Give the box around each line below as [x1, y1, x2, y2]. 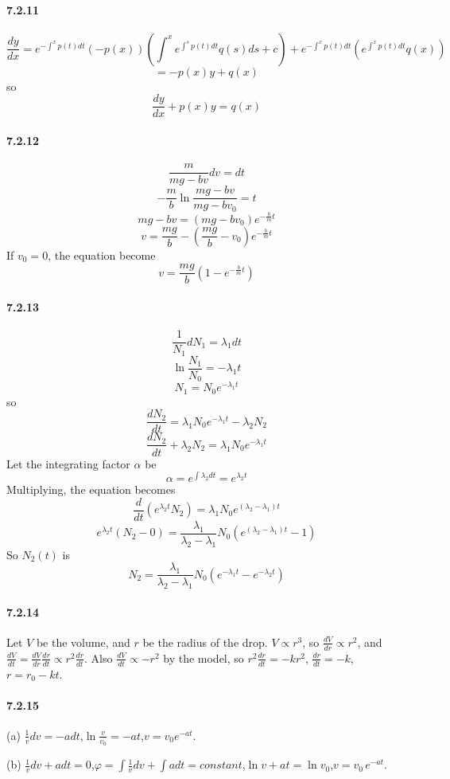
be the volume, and [36, 633, 130, 650]
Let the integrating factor [6, 455, 130, 472]
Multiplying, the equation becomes [6, 481, 176, 498]
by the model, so [163, 649, 244, 666]
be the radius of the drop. [142, 633, 268, 650]
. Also [84, 649, 113, 666]
